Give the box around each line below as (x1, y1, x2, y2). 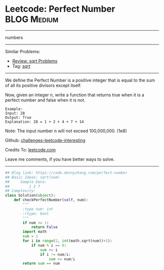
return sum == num (22, 261, 60, 266)
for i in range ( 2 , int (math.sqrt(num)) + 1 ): (22, 238, 112, 244)
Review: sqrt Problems (12, 58, 58, 64)
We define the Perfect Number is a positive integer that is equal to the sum (5, 77, 155, 83)
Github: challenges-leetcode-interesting (5, 137, 85, 143)
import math (22, 229, 47, 234)
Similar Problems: (5, 48, 41, 54)
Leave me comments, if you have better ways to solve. (5, 156, 115, 162)
